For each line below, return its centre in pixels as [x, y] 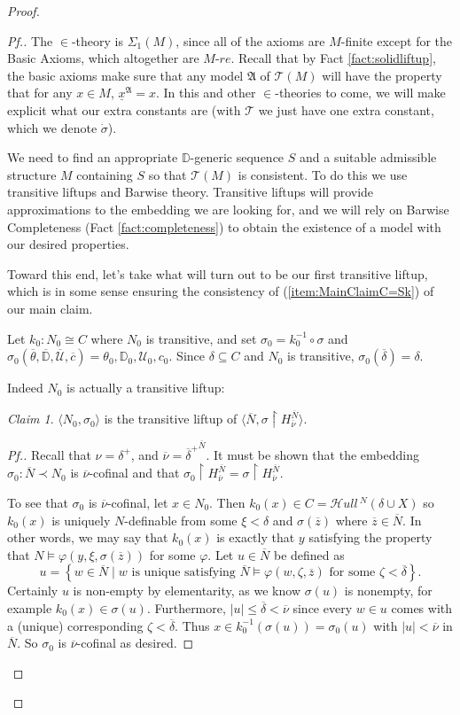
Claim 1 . [31, 419]
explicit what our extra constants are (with [124, 109]
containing [105, 174]
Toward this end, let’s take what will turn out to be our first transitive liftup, [218, 273]
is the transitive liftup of [171, 419]
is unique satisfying [183, 573]
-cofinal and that [134, 473]
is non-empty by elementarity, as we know [187, 591]
